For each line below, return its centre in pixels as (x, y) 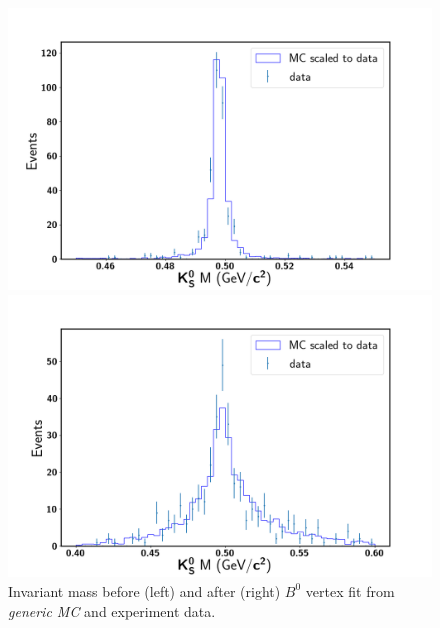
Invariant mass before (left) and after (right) (144, 590)
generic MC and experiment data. (112, 610)
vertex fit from (350, 590)
